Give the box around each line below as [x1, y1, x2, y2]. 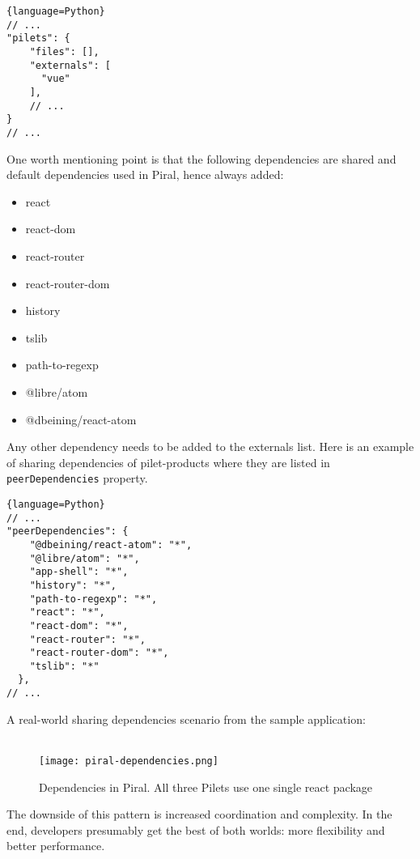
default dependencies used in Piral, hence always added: [6, 166, 284, 183]
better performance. [6, 837, 105, 854]
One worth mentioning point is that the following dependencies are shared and [6, 150, 397, 167]
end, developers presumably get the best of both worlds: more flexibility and [6, 821, 385, 838]
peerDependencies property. [6, 470, 148, 487]
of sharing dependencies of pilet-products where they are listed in [6, 453, 330, 470]
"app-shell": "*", [29, 566, 129, 578]
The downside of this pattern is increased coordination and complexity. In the [6, 806, 392, 823]
